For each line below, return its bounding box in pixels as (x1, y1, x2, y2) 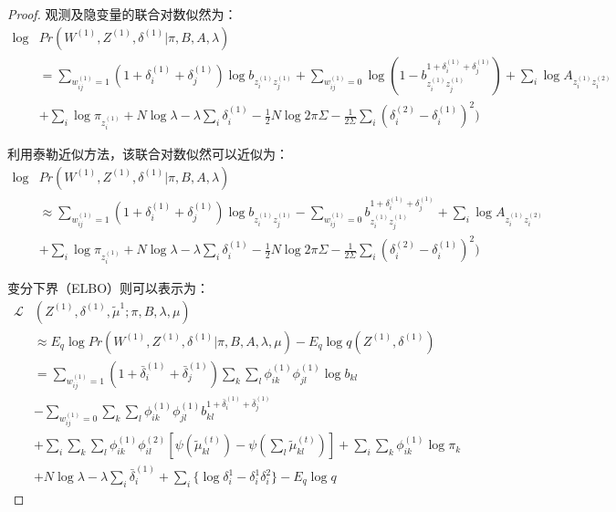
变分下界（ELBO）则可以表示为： (7, 278, 210, 298)
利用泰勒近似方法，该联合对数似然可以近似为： (7, 143, 288, 162)
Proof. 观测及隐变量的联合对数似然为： (7, 5, 237, 23)
